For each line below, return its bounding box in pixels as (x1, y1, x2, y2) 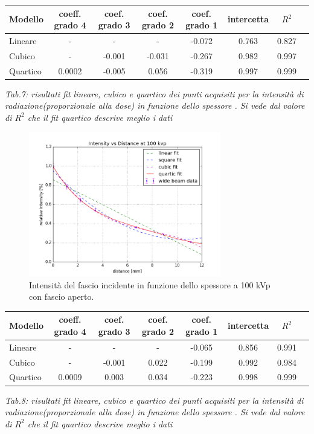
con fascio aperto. (29, 290, 94, 303)
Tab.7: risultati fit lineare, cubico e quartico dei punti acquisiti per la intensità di (5, 87, 304, 100)
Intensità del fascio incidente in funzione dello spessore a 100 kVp (29, 278, 271, 291)
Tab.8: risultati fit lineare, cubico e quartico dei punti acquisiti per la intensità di (5, 394, 304, 406)
